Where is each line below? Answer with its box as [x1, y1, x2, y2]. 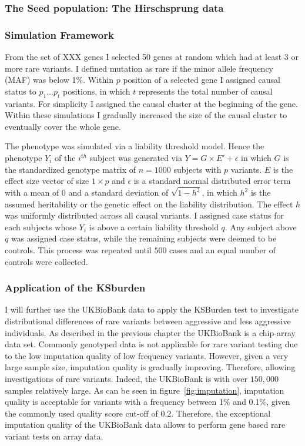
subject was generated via [89, 152, 182, 164]
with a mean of [5, 186, 59, 199]
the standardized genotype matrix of [5, 163, 136, 175]
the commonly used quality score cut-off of [5, 407, 158, 419]
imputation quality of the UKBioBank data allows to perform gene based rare [5, 418, 286, 431]
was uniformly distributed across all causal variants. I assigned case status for [5, 209, 284, 222]
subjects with [173, 163, 222, 175]
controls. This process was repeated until [5, 244, 152, 256]
